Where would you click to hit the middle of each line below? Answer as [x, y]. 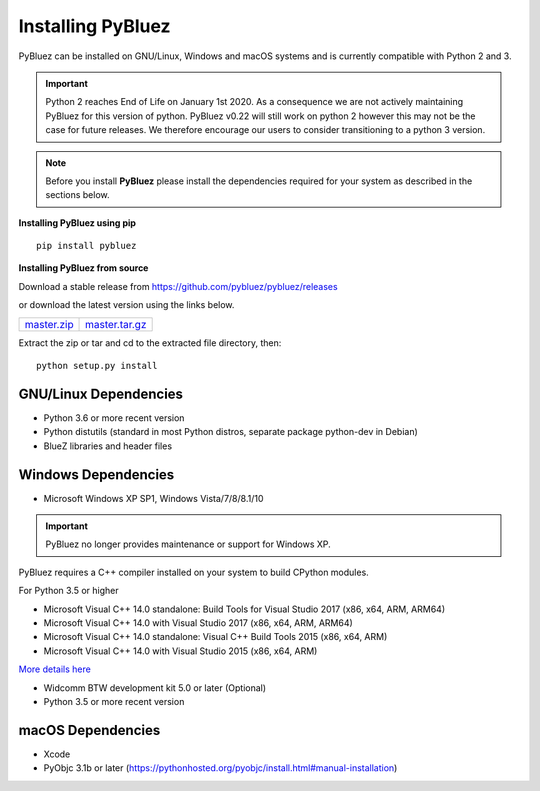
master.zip [49, 324]
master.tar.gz [116, 324]
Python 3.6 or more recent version [114, 417]
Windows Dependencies [96, 474]
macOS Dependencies [89, 730]
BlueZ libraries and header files [108, 446]
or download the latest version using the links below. [126, 305]
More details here [55, 669]
